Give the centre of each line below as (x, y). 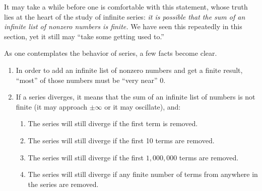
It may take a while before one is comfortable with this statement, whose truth (126, 7)
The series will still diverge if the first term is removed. (113, 123)
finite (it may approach (52, 106)
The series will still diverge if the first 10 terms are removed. (121, 140)
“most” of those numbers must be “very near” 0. (91, 80)
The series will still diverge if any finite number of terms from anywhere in (143, 174)
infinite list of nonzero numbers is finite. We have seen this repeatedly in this (123, 26)
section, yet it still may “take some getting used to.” (84, 36)
